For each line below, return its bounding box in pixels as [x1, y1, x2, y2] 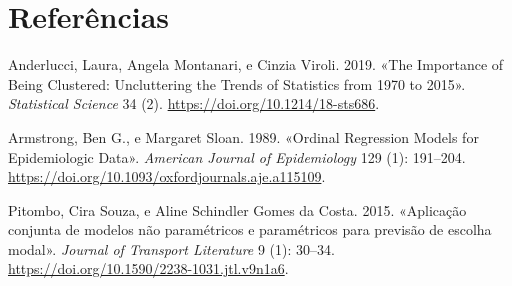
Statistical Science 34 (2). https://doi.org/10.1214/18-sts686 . [8, 93, 380, 114]
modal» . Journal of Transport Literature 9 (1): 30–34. [8, 238, 335, 259]
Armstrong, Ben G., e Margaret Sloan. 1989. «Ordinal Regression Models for [8, 126, 479, 147]
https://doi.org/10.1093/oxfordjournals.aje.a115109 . [8, 166, 326, 187]
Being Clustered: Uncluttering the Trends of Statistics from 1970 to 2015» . [8, 73, 466, 94]
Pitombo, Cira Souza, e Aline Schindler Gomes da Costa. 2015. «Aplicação [8, 199, 467, 220]
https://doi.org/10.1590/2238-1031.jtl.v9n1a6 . [8, 258, 289, 279]
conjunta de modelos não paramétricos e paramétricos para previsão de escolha [8, 219, 492, 240]
